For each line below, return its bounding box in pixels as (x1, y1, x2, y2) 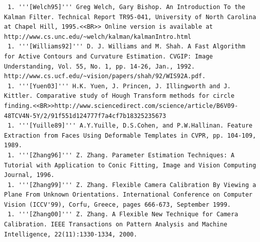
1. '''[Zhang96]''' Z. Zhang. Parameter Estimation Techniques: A (8, 151, 235, 159)
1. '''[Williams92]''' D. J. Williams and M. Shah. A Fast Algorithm (8, 43, 245, 50)
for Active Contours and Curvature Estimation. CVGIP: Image (4, 52, 213, 60)
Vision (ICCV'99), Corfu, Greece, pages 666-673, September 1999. (4, 201, 231, 208)
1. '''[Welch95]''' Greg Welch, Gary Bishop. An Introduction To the (8, 4, 245, 11)
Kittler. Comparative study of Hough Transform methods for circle (4, 92, 235, 100)
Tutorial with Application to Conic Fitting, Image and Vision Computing (4, 161, 256, 169)
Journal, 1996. (4, 171, 55, 179)
